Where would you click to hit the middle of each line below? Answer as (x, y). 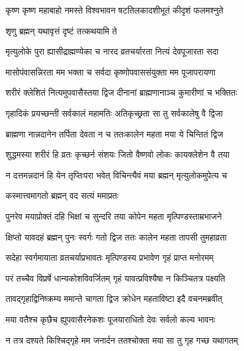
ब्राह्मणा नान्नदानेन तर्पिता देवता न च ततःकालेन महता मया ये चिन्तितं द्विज (114, 133)
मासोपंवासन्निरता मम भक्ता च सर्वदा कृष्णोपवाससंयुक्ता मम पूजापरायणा (111, 71)
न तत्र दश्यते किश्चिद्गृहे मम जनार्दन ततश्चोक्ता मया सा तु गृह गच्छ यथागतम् (122, 340)
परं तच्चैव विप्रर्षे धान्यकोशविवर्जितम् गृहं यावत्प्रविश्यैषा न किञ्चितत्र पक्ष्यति (116, 278)
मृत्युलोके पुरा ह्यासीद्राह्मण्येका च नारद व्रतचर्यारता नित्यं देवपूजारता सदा (112, 51)
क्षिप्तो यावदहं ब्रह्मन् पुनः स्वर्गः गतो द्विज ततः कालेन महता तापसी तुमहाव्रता (116, 237)
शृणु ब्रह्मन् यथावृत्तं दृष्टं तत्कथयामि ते (61, 30)
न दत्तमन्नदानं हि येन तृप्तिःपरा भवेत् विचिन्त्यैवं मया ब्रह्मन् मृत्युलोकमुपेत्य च (116, 175)
